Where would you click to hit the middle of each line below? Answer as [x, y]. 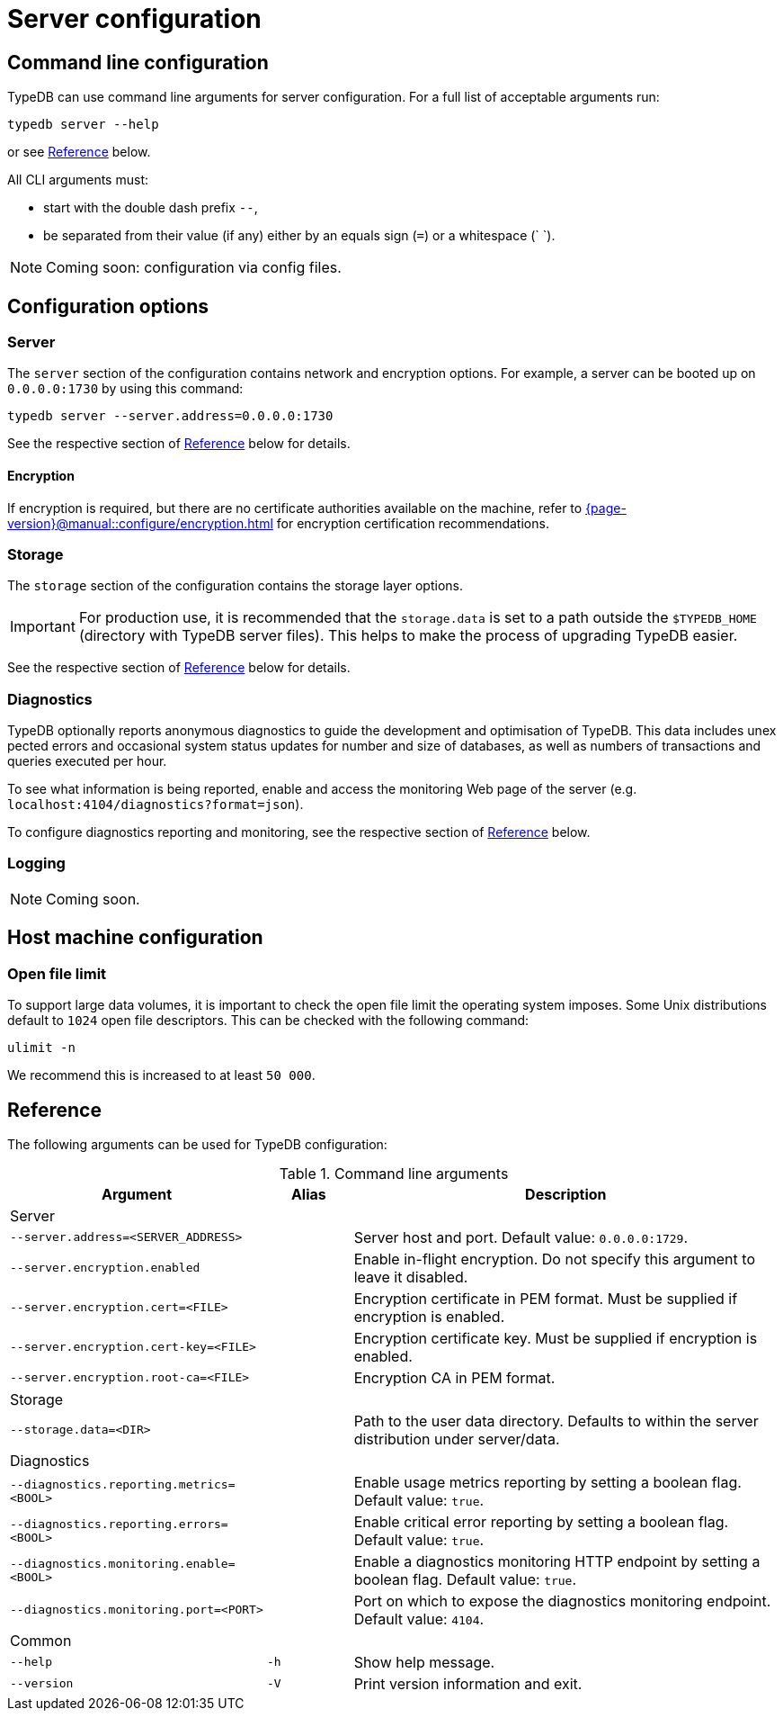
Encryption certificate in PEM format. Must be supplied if [546, 1298]
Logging [36, 863]
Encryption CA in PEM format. [454, 1377]
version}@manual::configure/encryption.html [140, 523]
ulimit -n [41, 1048]
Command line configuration [138, 62]
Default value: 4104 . [419, 1619]
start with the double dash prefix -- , [151, 208]
